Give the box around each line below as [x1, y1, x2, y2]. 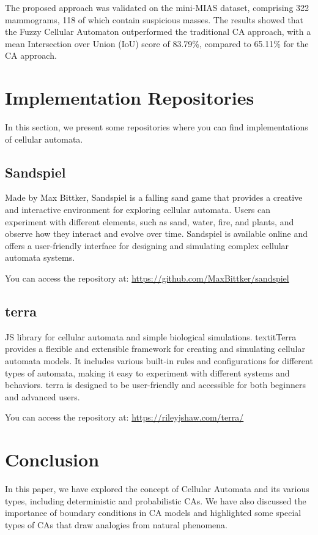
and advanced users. [5, 390, 80, 403]
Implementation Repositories [5, 85, 254, 110]
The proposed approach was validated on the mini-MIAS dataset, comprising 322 [5, 1, 309, 13]
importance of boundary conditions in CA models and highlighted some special [5, 506, 301, 519]
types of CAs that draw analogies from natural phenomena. [5, 518, 227, 531]
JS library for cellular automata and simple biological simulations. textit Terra [5, 330, 297, 343]
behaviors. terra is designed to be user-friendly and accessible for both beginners [5, 378, 306, 391]
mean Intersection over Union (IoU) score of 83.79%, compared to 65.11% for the [5, 37, 309, 50]
